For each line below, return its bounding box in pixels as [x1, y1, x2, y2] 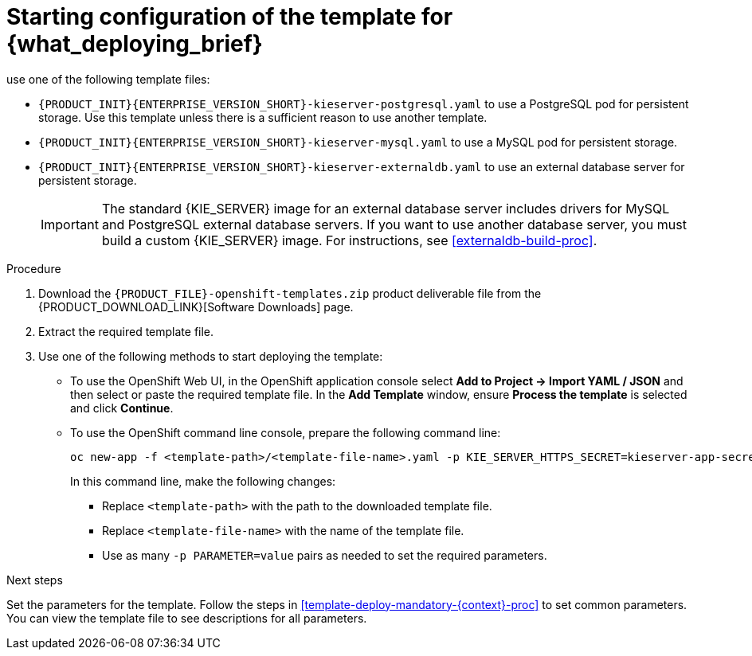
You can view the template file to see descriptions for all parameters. [6, 611, 367, 625]
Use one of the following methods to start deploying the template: [38, 349, 383, 363]
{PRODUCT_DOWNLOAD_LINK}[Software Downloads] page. [38, 299, 354, 314]
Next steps [6, 572, 63, 587]
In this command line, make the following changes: [70, 474, 336, 488]
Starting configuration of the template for [6, 3, 453, 30]
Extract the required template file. [38, 324, 214, 338]
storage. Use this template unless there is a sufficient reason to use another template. [38, 110, 488, 124]
